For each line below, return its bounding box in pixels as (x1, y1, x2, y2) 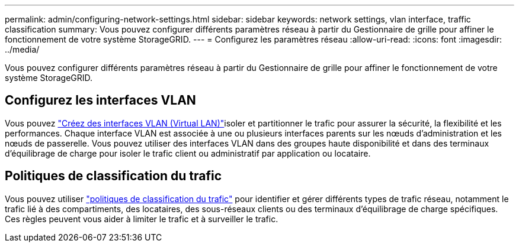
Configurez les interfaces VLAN (5, 93, 196, 108)
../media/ (5, 44, 40, 54)
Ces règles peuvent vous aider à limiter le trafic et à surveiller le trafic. (5, 213, 278, 224)
